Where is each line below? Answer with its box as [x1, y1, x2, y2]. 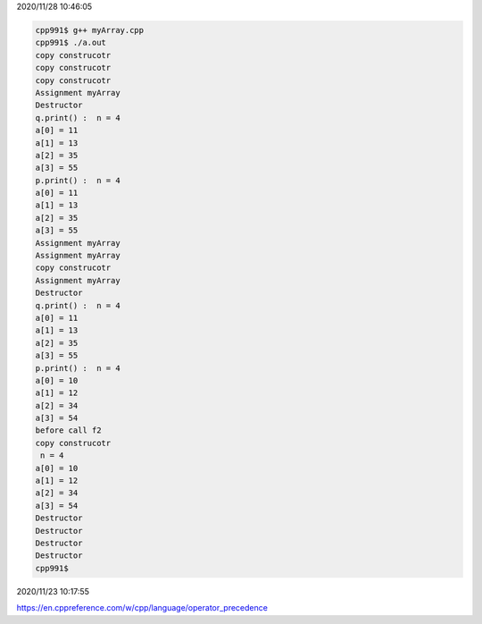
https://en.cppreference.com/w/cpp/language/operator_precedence [16, 603, 268, 613]
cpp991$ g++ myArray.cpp [35, 25, 145, 35]
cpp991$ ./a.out [35, 38, 107, 48]
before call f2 [35, 426, 102, 435]
